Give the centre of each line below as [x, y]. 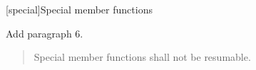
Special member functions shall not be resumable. [142, 57]
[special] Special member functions [79, 9]
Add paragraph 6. [45, 33]
